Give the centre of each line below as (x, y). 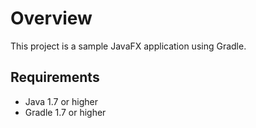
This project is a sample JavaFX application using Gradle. (128, 46)
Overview (51, 18)
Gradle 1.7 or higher (65, 112)
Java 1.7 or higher (61, 101)
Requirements (55, 77)
